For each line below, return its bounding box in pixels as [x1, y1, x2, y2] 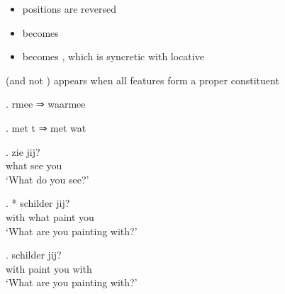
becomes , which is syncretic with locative [22, 49, 204, 64]
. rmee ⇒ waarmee [6, 96, 86, 111]
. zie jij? [6, 144, 40, 159]
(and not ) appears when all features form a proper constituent [6, 72, 279, 87]
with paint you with [6, 261, 92, 276]
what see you [6, 158, 62, 173]
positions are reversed [22, 1, 116, 16]
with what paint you [6, 209, 94, 224]
